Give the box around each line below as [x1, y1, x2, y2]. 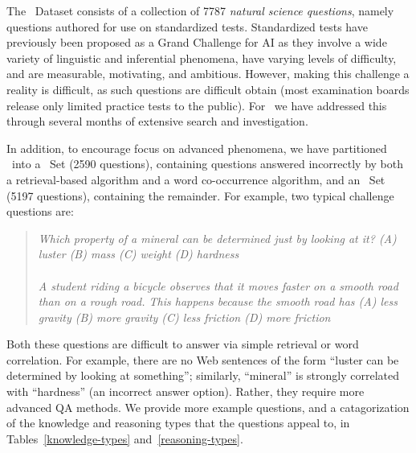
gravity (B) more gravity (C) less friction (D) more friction [38, 308, 331, 325]
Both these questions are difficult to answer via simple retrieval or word [6, 336, 359, 352]
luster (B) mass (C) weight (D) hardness [38, 245, 239, 262]
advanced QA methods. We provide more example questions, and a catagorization [6, 398, 410, 415]
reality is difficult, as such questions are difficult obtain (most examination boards [6, 80, 410, 97]
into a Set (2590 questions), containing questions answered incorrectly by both [11, 155, 404, 172]
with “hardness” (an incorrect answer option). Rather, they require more [6, 383, 365, 400]
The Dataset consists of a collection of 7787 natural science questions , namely [6, 2, 394, 19]
